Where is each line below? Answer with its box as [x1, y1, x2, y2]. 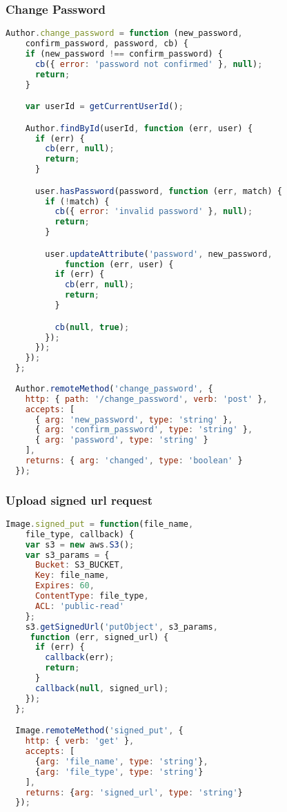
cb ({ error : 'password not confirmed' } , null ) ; [34, 59, 263, 69]
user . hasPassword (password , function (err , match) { [34, 186, 282, 196]
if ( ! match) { [45, 196, 110, 206]
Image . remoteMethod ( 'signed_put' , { [15, 726, 184, 736]
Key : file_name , [34, 570, 110, 581]
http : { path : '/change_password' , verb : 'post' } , [25, 394, 268, 404]
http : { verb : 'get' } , [25, 736, 135, 746]
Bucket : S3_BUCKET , [34, 560, 124, 570]
